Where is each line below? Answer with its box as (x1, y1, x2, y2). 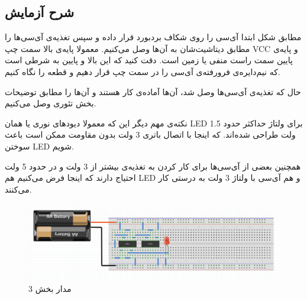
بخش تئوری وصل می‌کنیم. (5, 97, 96, 109)
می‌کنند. (5, 183, 32, 195)
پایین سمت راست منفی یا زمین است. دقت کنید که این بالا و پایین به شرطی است (5, 54, 293, 66)
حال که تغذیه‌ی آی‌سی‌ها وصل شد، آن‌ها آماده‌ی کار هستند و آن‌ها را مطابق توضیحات (5, 85, 301, 97)
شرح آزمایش (5, 3, 75, 21)
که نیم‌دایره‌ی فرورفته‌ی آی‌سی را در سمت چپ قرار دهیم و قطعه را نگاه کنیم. (5, 65, 280, 77)
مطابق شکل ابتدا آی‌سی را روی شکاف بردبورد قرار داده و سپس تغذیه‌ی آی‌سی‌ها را (5, 31, 302, 43)
